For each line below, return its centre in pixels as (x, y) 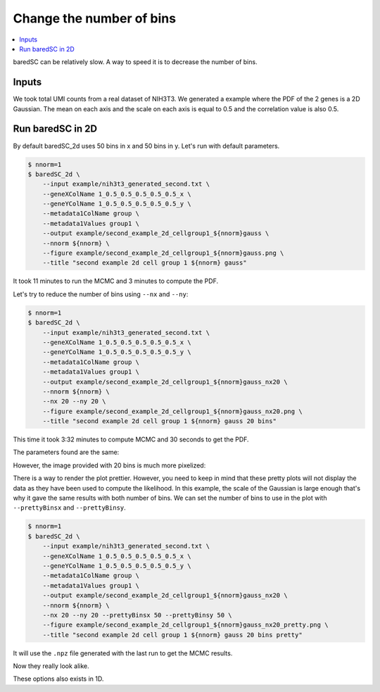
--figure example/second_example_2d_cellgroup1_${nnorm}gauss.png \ (163, 253)
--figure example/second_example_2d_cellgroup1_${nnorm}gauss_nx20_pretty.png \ (185, 625)
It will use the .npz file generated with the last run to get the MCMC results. (123, 653)
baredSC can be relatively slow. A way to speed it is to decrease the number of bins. (135, 62)
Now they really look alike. (51, 666)
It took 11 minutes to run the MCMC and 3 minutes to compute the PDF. (115, 281)
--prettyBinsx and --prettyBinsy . (69, 508)
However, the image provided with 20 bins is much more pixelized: (109, 465)
